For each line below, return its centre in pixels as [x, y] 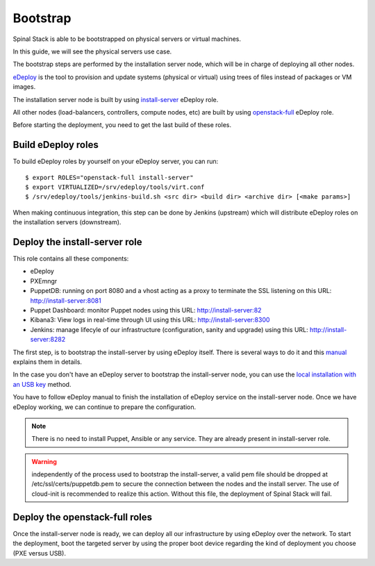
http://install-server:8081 [66, 300]
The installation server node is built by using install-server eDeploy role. [116, 99]
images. [24, 87]
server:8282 [48, 340]
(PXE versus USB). [39, 553]
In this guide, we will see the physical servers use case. [92, 51]
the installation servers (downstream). [67, 222]
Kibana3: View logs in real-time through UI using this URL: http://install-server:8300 [150, 320]
